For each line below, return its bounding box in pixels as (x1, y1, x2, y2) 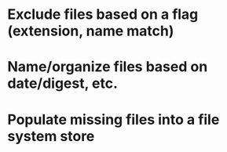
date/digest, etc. (7, 74, 119, 92)
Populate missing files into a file (7, 110, 220, 128)
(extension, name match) (7, 22, 174, 40)
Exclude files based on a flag (7, 5, 199, 24)
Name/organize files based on (7, 58, 208, 76)
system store (7, 127, 95, 145)
